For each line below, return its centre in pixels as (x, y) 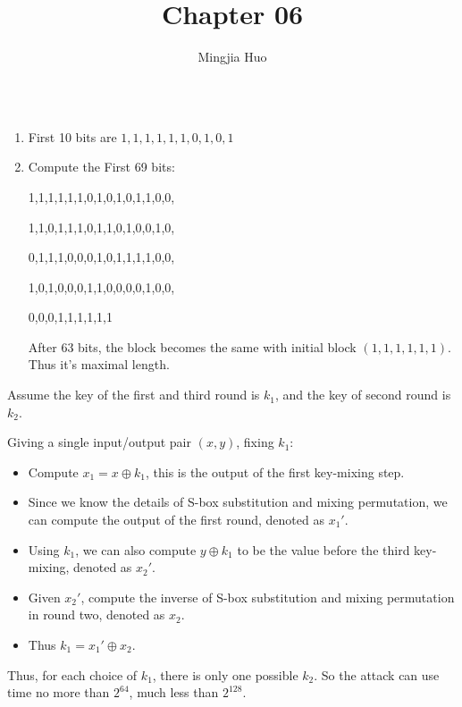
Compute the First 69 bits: (101, 167)
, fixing (255, 442)
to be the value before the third (323, 549)
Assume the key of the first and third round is (134, 395)
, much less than (174, 692)
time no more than (59, 692)
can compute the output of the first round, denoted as (176, 520)
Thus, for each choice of (72, 674)
